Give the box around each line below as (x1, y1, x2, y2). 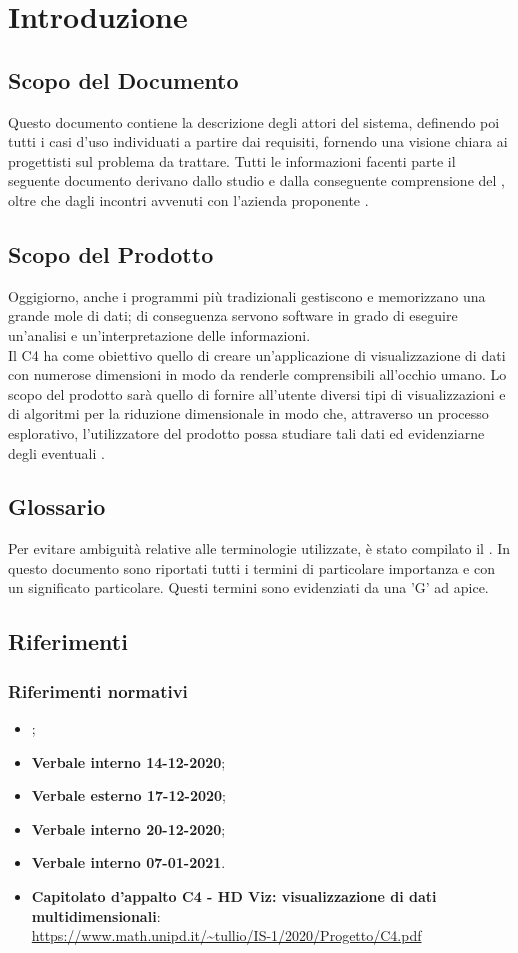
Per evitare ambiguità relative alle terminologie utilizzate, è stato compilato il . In (8, 538, 511, 559)
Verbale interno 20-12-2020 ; (31, 818, 226, 839)
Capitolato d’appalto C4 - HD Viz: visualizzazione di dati (31, 886, 437, 907)
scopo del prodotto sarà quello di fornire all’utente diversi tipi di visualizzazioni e (8, 383, 506, 404)
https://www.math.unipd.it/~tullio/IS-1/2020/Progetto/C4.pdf (31, 925, 422, 946)
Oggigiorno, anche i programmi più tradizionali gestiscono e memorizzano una (8, 285, 486, 306)
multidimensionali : (31, 905, 161, 926)
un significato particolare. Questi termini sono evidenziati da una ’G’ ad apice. (8, 577, 489, 598)
